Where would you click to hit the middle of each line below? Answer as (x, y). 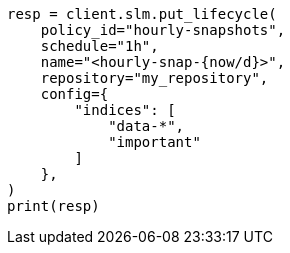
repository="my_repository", (154, 78)
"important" (154, 142)
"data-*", (146, 126)
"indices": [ (125, 110)
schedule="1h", (99, 46)
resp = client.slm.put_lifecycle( (142, 14)
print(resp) (53, 206)
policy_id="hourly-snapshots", (163, 30)
